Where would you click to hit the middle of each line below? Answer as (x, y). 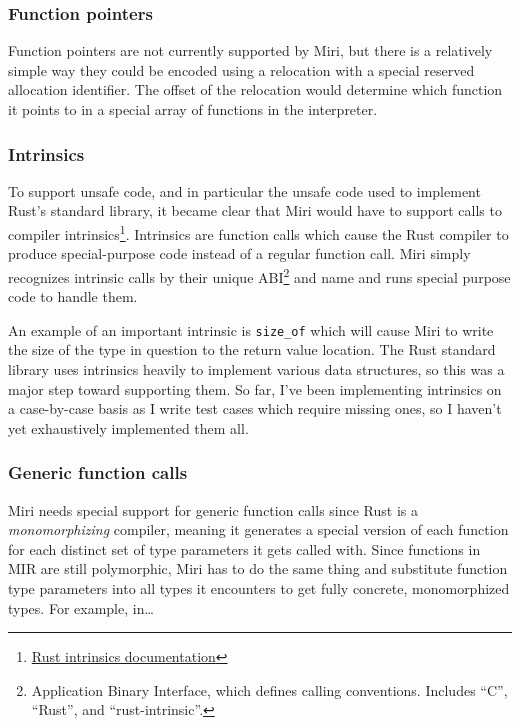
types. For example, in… (81, 607)
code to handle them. (73, 296)
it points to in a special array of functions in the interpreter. (193, 109)
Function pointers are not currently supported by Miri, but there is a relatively (250, 50)
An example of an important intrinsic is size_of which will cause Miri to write (251, 329)
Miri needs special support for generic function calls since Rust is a (213, 509)
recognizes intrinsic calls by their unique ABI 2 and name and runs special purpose (259, 275)
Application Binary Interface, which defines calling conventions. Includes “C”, (269, 689)
